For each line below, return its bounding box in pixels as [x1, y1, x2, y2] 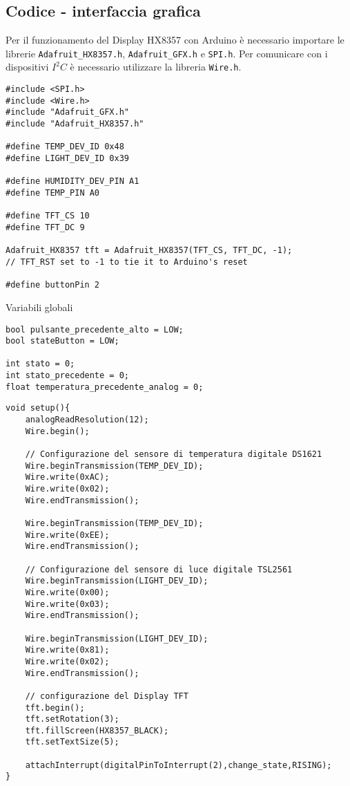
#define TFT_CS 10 [6, 211, 90, 221]
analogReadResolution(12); [25, 415, 149, 425]
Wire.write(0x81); [25, 645, 110, 655]
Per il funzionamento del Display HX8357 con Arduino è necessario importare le [6, 32, 344, 47]
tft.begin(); [25, 702, 85, 713]
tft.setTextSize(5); [25, 737, 119, 747]
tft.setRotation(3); [25, 714, 119, 724]
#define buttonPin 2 [6, 280, 100, 290]
